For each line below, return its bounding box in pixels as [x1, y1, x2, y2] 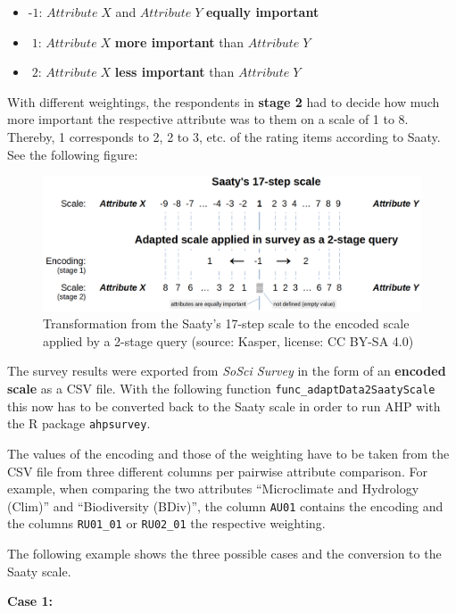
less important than [114, 62, 235, 81]
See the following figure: [7, 145, 138, 163]
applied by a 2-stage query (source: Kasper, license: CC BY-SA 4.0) [43, 331, 414, 350]
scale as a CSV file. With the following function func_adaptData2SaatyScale [7, 379, 435, 398]
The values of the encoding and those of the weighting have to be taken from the [7, 443, 450, 462]
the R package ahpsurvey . [7, 414, 151, 433]
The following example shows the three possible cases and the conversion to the [7, 544, 442, 563]
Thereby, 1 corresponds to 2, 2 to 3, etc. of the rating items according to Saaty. [7, 127, 441, 145]
